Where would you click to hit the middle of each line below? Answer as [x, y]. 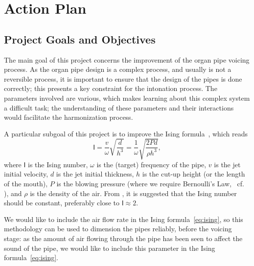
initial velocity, [26, 174]
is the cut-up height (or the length [194, 174]
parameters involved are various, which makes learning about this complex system [127, 98]
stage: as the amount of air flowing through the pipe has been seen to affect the [123, 238]
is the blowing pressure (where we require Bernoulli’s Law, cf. [150, 184]
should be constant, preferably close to [62, 203]
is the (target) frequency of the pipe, [151, 164]
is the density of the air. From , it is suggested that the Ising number [133, 193]
